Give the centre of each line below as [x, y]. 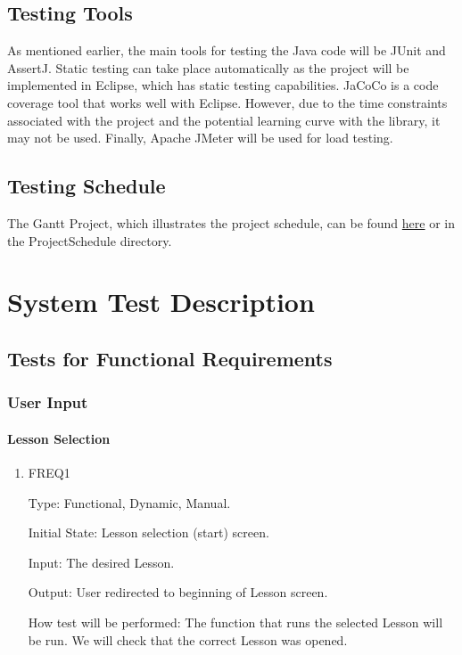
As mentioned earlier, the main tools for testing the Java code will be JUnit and [227, 50]
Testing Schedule [87, 186]
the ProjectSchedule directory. [90, 240]
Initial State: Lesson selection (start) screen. [148, 532]
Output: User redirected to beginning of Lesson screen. [178, 592]
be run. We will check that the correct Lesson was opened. [188, 639]
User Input [48, 402]
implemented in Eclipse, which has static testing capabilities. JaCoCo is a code [223, 85]
